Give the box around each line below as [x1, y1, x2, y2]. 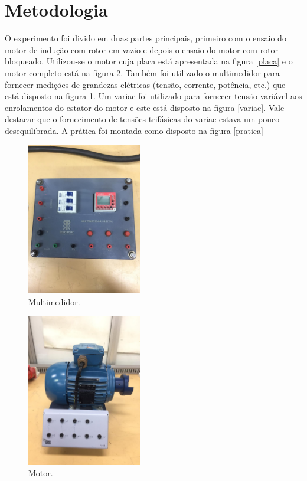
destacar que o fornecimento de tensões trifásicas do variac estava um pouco [5, 113, 280, 125]
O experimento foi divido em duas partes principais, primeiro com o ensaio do [5, 32, 286, 44]
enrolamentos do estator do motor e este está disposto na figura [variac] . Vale [5, 101, 285, 113]
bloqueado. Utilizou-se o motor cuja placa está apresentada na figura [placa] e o [5, 55, 293, 67]
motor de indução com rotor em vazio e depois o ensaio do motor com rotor [5, 43, 279, 55]
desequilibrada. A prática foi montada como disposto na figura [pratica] [5, 124, 263, 136]
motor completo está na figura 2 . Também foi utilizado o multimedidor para [5, 66, 280, 78]
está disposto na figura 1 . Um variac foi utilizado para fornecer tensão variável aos [5, 90, 302, 102]
